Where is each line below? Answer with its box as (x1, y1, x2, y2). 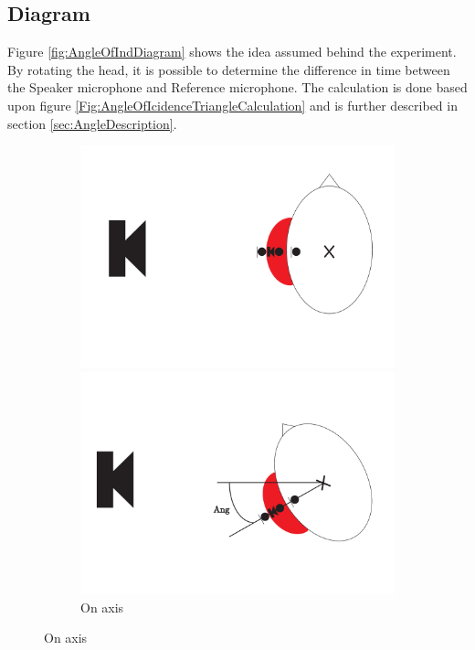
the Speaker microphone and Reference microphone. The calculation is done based (7, 78, 468, 97)
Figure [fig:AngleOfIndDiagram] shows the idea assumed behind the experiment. (7, 42, 457, 61)
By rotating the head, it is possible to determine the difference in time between (7, 59, 450, 79)
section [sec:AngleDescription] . (7, 113, 177, 133)
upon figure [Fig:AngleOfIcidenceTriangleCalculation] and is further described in (7, 95, 458, 114)
